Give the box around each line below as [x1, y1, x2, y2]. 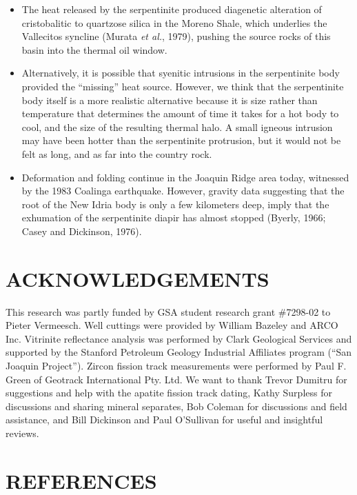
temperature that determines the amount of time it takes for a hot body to [21, 106, 339, 121]
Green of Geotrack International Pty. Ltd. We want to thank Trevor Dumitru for [6, 372, 347, 386]
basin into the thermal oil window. [21, 42, 167, 57]
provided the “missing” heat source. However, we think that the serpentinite [21, 79, 344, 93]
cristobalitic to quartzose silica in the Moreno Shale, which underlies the [21, 15, 327, 30]
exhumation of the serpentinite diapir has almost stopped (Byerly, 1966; [21, 210, 326, 225]
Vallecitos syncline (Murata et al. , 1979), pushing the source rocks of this [21, 29, 331, 43]
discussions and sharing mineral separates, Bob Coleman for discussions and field [6, 398, 347, 413]
